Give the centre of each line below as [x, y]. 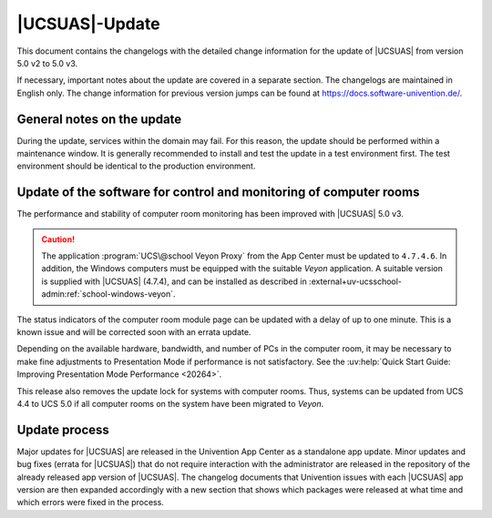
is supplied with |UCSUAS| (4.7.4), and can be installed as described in [174, 281]
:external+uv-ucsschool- [355, 281]
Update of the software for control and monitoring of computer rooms [218, 193]
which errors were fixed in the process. [90, 503]
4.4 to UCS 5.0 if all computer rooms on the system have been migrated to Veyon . [170, 404]
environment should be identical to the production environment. [136, 166]
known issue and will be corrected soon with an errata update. [134, 332]
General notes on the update [99, 119]
